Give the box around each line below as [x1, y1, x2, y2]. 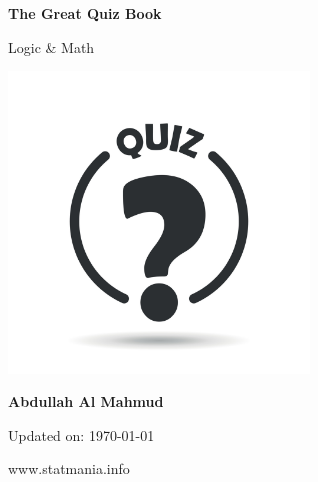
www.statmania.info [8, 458, 130, 479]
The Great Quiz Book [8, 3, 162, 23]
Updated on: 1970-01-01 [8, 424, 155, 445]
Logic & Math [8, 36, 95, 57]
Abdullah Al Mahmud [8, 391, 164, 412]
